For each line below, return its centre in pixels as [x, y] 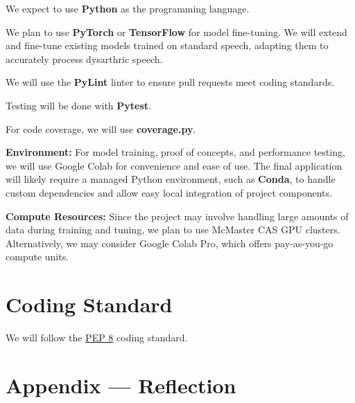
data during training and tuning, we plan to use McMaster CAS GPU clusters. [173, 230]
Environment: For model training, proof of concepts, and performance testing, [175, 152]
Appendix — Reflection [121, 385]
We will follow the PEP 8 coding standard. [97, 338]
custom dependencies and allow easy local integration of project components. [169, 192]
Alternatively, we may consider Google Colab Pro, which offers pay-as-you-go [170, 243]
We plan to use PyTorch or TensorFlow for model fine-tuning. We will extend [176, 32]
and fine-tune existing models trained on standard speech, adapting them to [167, 45]
